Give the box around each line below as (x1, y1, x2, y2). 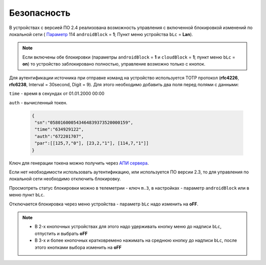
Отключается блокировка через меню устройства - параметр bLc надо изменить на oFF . (9, 201, 199, 207)
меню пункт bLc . (9, 192, 45, 198)
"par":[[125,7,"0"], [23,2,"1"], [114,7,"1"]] (34, 140, 149, 146)
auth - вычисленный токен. (9, 99, 67, 105)
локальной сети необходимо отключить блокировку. (9, 176, 121, 182)
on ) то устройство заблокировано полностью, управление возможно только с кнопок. (22, 61, 205, 67)
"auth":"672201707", (34, 133, 84, 139)
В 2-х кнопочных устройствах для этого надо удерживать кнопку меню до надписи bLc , (34, 224, 222, 230)
